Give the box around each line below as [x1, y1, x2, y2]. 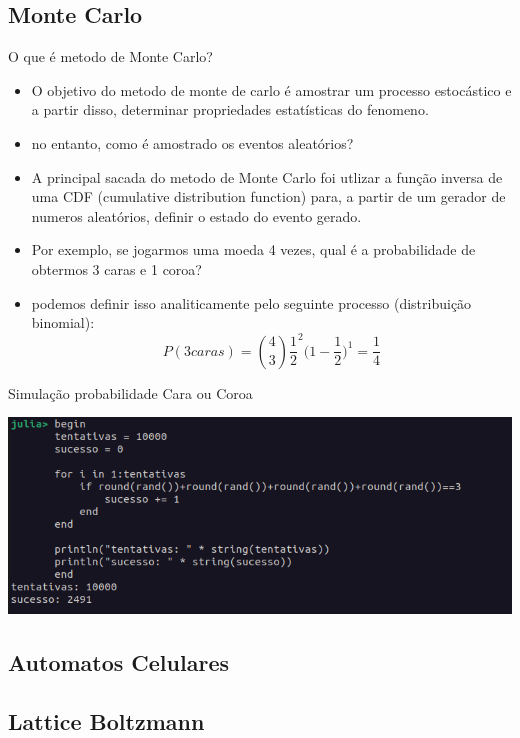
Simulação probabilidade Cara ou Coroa [8, 382, 253, 403]
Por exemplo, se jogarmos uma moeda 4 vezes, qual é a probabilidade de [31, 239, 476, 260]
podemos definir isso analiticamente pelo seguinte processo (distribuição [31, 292, 472, 313]
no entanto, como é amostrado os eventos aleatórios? [31, 132, 354, 153]
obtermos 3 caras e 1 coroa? [31, 258, 202, 279]
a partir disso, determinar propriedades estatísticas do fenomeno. [31, 99, 429, 120]
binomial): [31, 312, 95, 333]
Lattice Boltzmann [8, 705, 205, 736]
